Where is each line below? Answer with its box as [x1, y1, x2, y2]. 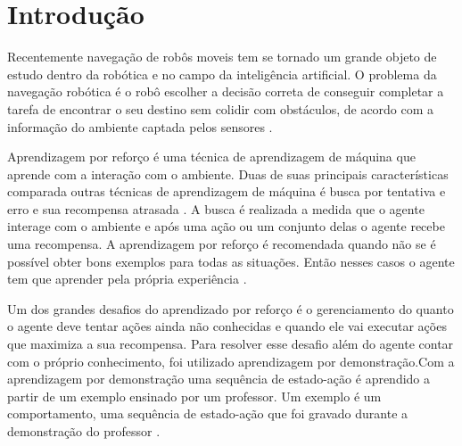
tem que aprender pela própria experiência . [7, 269, 247, 288]
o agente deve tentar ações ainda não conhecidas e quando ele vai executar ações [7, 317, 447, 335]
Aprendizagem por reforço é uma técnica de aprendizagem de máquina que [7, 147, 416, 166]
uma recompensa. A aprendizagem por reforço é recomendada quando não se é [7, 235, 436, 253]
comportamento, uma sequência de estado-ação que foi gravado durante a [7, 404, 408, 423]
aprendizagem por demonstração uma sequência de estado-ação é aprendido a [7, 369, 431, 388]
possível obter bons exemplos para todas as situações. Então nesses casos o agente [7, 252, 455, 270]
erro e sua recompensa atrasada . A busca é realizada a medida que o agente [7, 199, 425, 218]
